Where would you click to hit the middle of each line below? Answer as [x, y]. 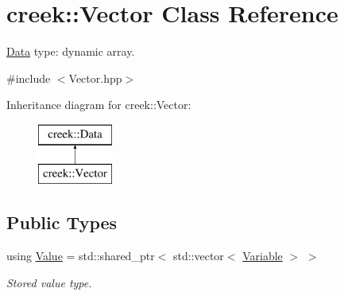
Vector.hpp [95, 78]
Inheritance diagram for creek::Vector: [99, 105]
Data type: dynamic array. [71, 51]
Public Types [62, 222]
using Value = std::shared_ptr [81, 256]
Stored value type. [49, 282]
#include [29, 78]
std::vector [198, 256]
